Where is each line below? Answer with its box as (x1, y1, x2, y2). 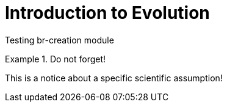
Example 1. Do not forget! (5, 53, 106, 64)
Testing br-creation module (5, 34, 114, 45)
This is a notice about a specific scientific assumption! (5, 72, 223, 83)
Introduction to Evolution (5, 2, 210, 23)
